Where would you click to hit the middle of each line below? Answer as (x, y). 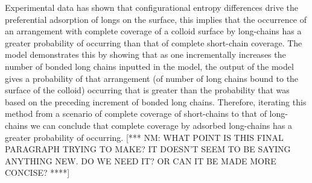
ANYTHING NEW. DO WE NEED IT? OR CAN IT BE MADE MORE (141, 160)
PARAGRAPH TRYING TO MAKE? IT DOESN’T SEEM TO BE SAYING (148, 149)
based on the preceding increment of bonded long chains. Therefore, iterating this (156, 101)
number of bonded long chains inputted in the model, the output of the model (149, 66)
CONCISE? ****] (37, 172)
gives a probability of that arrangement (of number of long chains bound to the (152, 78)
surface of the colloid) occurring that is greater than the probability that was (147, 90)
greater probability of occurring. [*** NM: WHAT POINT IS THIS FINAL (144, 137)
